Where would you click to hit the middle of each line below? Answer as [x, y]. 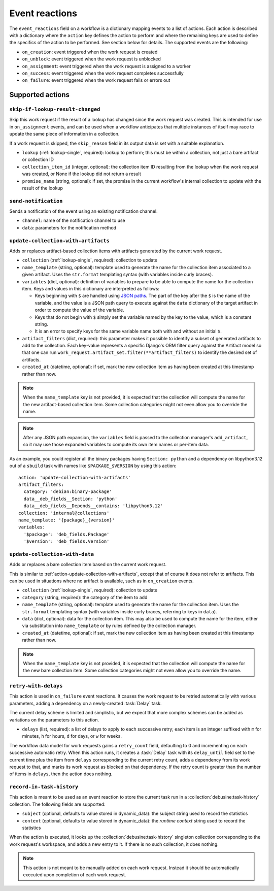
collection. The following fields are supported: [58, 804]
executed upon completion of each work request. [75, 875]
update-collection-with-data [52, 554]
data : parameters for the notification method [69, 227]
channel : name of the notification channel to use [74, 220]
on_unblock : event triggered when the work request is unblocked [91, 59]
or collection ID [38, 159]
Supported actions [39, 95]
